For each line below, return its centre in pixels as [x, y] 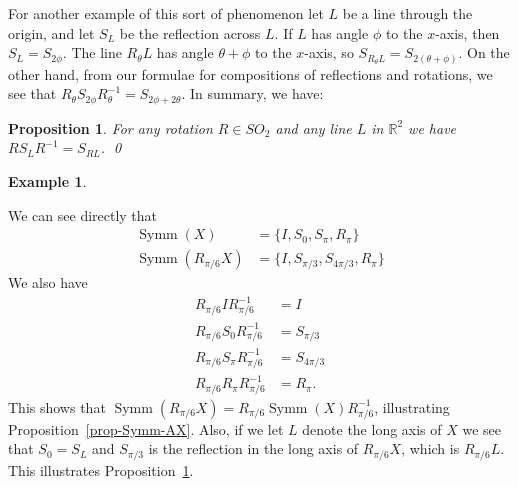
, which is [430, 448]
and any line [313, 127]
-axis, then [467, 32]
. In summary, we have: [252, 93]
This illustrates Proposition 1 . [101, 469]
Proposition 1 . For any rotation [110, 127]
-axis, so [329, 52]
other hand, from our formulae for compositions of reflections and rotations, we [250, 73]
